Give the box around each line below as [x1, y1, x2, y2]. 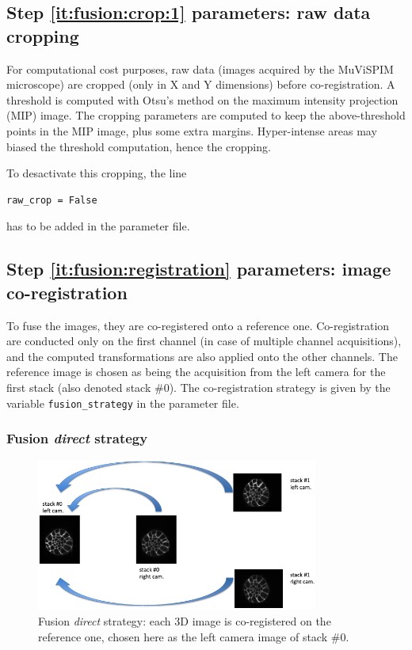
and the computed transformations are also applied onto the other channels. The [6, 348, 398, 364]
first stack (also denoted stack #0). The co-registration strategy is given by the [6, 378, 391, 395]
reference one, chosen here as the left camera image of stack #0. [38, 628, 349, 644]
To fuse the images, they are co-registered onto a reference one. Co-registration [6, 317, 390, 333]
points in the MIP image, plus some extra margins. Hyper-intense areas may [6, 122, 377, 139]
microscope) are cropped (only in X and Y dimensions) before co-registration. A [6, 76, 395, 93]
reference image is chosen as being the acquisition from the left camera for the [6, 363, 386, 380]
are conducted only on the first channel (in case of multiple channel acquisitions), [6, 333, 402, 349]
